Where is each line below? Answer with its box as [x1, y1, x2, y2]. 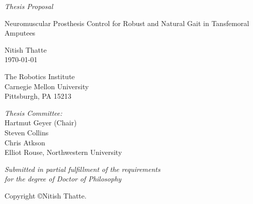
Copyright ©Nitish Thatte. [5, 190, 87, 200]
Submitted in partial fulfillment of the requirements [5, 163, 160, 174]
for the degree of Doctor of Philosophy [5, 173, 122, 184]
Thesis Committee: [5, 107, 62, 118]
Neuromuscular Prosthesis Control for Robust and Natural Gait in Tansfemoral [5, 18, 249, 28]
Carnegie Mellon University [5, 81, 89, 91]
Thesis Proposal [5, 1, 53, 11]
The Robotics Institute [5, 71, 75, 81]
